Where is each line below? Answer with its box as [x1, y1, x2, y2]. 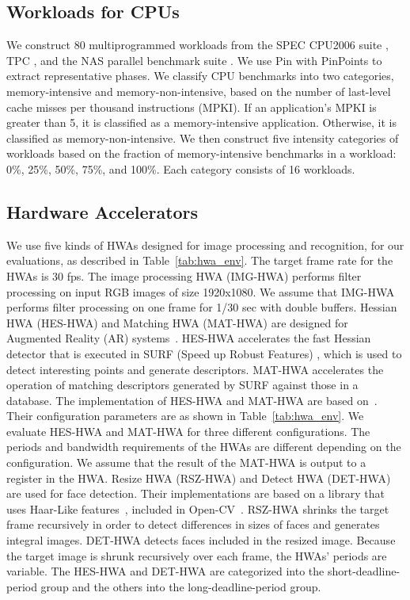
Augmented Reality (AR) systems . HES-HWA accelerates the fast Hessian [6, 330, 371, 346]
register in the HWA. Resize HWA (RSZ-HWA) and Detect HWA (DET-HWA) [6, 469, 391, 486]
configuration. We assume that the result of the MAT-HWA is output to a [6, 454, 366, 471]
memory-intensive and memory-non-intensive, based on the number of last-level [6, 82, 391, 99]
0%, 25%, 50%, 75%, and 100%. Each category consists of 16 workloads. [6, 160, 355, 177]
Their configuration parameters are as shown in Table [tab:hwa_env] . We [6, 407, 364, 424]
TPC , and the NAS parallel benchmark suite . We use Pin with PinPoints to [6, 52, 382, 68]
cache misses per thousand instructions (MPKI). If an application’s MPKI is [6, 98, 377, 115]
